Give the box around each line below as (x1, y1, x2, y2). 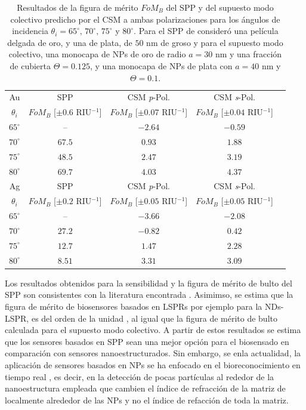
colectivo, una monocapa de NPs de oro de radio (8, 48, 186, 60)
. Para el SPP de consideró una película (134, 24, 279, 37)
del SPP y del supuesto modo (166, 1, 274, 13)
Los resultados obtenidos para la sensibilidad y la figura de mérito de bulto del (5, 276, 292, 289)
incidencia (12, 24, 48, 37)
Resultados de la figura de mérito (17, 1, 138, 13)
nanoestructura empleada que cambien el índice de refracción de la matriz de (5, 382, 286, 394)
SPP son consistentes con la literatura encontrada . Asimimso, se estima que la (5, 288, 293, 301)
